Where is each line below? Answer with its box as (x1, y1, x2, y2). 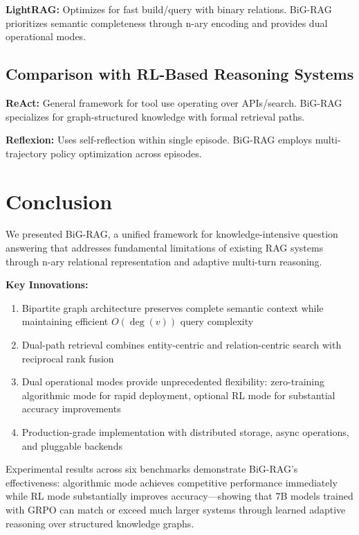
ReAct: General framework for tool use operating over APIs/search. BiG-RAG (6, 95, 342, 109)
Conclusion (6, 186, 113, 215)
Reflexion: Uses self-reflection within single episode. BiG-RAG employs (6, 132, 313, 147)
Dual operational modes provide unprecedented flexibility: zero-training (21, 374, 325, 389)
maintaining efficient (21, 314, 109, 328)
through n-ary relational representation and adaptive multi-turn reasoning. (6, 254, 322, 268)
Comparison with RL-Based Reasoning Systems (6, 63, 354, 85)
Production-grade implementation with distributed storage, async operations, (21, 425, 349, 439)
